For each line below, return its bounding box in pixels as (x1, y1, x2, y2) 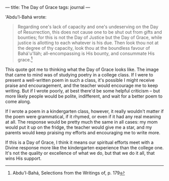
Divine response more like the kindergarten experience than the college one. (5, 144, 164, 150)
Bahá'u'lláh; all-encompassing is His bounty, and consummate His (17, 50, 155, 56)
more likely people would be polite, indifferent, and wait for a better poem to (5, 93, 162, 99)
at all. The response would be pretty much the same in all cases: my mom (5, 119, 158, 125)
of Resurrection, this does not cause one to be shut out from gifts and (17, 29, 162, 35)
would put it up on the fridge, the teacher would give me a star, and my (5, 124, 152, 130)
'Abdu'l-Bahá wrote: (5, 14, 47, 20)
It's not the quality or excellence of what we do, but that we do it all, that (5, 150, 155, 156)
